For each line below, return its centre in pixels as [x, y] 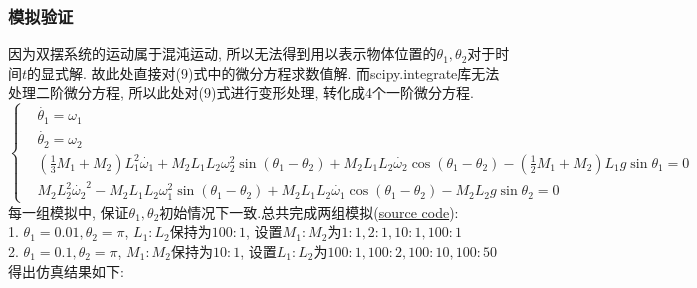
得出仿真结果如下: [66, 270]
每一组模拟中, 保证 [68, 211]
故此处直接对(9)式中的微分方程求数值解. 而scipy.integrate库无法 [295, 72]
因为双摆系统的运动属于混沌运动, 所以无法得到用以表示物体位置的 [222, 53]
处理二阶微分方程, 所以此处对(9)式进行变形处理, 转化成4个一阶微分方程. [241, 92]
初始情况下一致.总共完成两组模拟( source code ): [309, 211]
